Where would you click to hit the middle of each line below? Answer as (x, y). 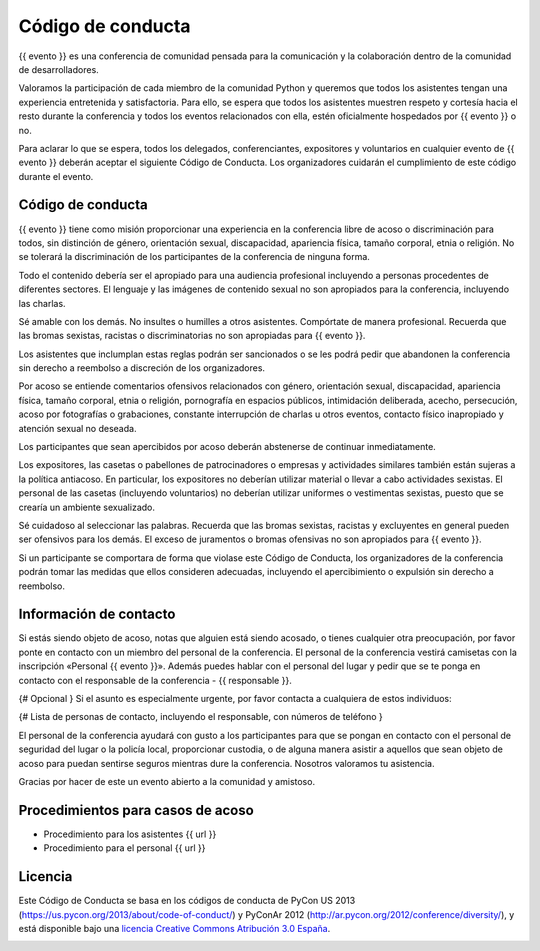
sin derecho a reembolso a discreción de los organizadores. (141, 368)
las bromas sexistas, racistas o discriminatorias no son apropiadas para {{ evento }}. (192, 336)
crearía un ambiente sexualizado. (86, 507)
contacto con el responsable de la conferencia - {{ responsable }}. (155, 680)
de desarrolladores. (58, 69)
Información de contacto (97, 614)
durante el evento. (56, 176)
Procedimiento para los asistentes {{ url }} (130, 834)
